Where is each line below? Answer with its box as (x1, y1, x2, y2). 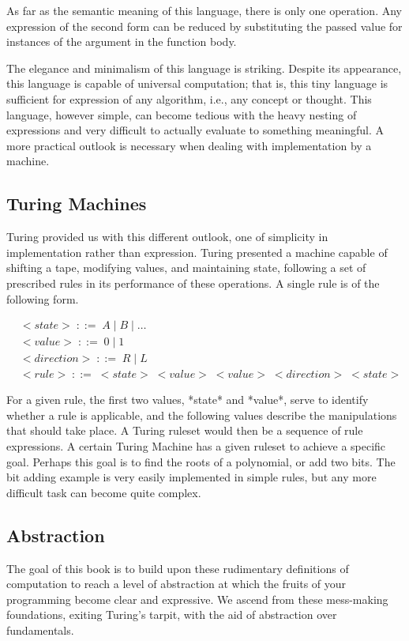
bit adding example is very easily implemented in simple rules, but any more (6, 469, 377, 485)
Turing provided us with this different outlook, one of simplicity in (6, 228, 328, 245)
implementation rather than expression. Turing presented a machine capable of (6, 243, 388, 260)
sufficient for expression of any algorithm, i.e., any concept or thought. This (6, 90, 372, 107)
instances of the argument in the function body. (6, 33, 237, 50)
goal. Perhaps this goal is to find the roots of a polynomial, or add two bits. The (6, 453, 396, 469)
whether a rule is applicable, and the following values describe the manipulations (6, 406, 397, 423)
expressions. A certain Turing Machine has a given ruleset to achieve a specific (6, 438, 386, 454)
